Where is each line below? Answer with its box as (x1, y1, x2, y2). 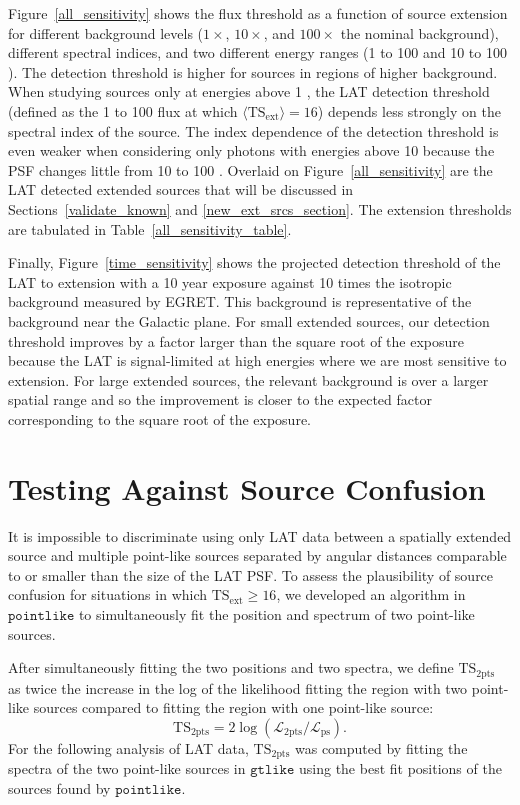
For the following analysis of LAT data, (8, 737, 249, 758)
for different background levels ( (8, 22, 204, 43)
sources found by (8, 777, 111, 798)
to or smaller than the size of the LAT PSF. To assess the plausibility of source (8, 564, 494, 585)
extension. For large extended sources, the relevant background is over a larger (8, 369, 489, 390)
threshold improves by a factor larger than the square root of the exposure (8, 330, 465, 351)
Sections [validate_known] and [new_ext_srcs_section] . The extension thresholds (8, 198, 512, 219)
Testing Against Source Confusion (8, 467, 486, 508)
